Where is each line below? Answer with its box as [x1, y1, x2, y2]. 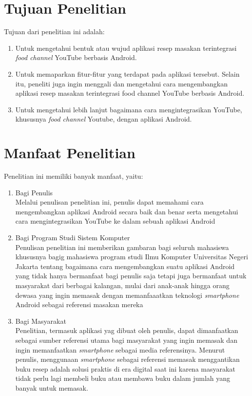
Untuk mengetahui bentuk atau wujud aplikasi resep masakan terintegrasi [15, 42, 237, 53]
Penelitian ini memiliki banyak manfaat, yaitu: [4, 171, 143, 181]
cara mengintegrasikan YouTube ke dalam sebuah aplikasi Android [15, 216, 215, 226]
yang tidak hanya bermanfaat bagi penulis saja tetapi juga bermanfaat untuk [15, 271, 247, 281]
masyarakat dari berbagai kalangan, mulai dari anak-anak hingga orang [15, 280, 230, 290]
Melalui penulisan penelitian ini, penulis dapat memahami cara [15, 197, 204, 207]
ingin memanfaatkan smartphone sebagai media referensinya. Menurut [15, 344, 225, 354]
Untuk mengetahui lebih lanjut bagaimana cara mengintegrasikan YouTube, [15, 104, 242, 114]
